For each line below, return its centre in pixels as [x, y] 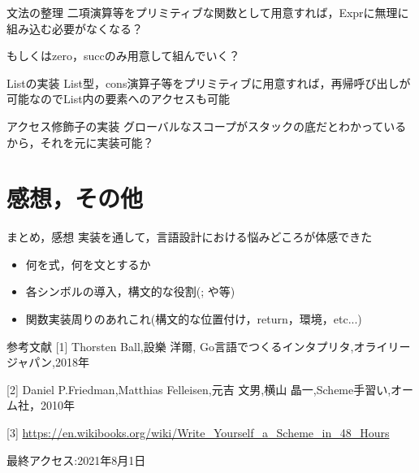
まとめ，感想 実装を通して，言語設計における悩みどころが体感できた [190, 237]
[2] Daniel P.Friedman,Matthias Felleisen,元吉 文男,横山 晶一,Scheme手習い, [199, 389]
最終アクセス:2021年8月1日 [76, 460]
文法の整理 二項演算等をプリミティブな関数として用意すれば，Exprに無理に [208, 12]
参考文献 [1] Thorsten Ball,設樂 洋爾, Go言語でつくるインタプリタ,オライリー [209, 346]
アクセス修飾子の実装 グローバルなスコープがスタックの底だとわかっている [207, 126]
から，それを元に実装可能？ [80, 142]
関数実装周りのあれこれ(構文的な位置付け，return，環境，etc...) [194, 319]
